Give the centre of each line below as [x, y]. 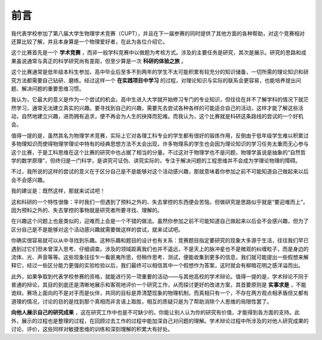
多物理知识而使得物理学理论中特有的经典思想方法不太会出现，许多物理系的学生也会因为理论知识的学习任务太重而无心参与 [160, 144]
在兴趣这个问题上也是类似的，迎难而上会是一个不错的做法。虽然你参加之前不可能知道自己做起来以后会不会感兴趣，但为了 [160, 221]
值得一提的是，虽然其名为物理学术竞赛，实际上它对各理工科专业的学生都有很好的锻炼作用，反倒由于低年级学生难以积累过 [160, 135]
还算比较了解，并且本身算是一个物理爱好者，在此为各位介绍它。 [89, 41]
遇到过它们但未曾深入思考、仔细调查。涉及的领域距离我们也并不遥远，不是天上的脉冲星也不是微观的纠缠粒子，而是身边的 [160, 249]
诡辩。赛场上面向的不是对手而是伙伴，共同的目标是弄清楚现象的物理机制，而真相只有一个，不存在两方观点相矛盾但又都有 [160, 293]
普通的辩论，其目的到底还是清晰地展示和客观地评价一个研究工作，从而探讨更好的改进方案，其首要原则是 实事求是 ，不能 [159, 285]
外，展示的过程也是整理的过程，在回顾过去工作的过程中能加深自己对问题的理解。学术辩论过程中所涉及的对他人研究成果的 [160, 321]
